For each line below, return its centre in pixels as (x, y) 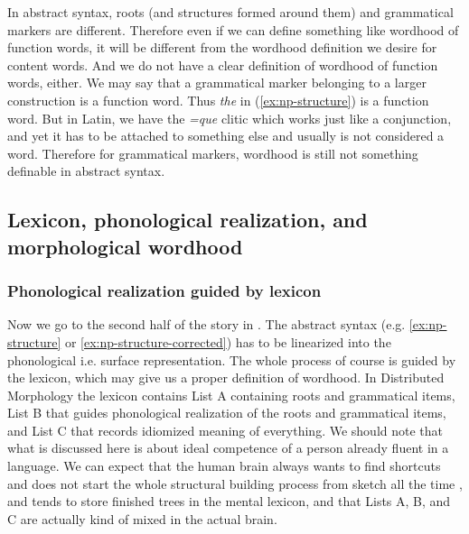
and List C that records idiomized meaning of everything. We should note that (225, 430)
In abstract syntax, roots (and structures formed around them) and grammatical (230, 12)
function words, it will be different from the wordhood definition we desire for (222, 47)
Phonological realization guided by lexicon (164, 291)
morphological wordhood (125, 246)
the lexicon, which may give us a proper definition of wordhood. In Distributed (226, 377)
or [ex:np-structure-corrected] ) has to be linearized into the (228, 341)
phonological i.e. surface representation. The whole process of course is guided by (232, 359)
